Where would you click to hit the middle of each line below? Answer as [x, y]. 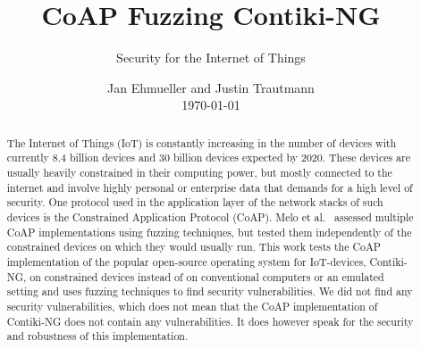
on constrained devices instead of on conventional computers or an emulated [207, 276]
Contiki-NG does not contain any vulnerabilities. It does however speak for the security [210, 321]
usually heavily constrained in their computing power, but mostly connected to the [199, 173]
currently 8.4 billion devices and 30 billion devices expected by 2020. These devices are [208, 158]
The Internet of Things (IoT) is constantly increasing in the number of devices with [202, 142]
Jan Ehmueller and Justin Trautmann [211, 87]
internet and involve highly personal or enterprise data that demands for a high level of [210, 187]
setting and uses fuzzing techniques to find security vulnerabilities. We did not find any [210, 291]
